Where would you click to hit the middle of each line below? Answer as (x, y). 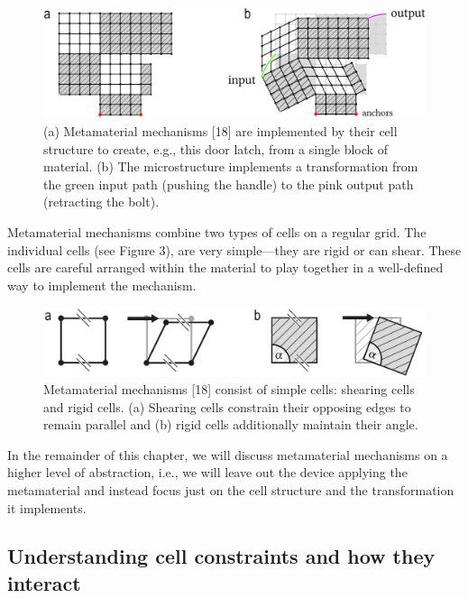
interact (44, 582)
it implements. (47, 507)
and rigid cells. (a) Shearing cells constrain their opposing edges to (227, 406)
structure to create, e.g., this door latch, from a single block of (216, 148)
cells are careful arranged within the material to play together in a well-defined (225, 267)
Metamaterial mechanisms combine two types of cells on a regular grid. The (217, 231)
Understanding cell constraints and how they (221, 556)
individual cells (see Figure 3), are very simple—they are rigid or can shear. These (234, 249)
